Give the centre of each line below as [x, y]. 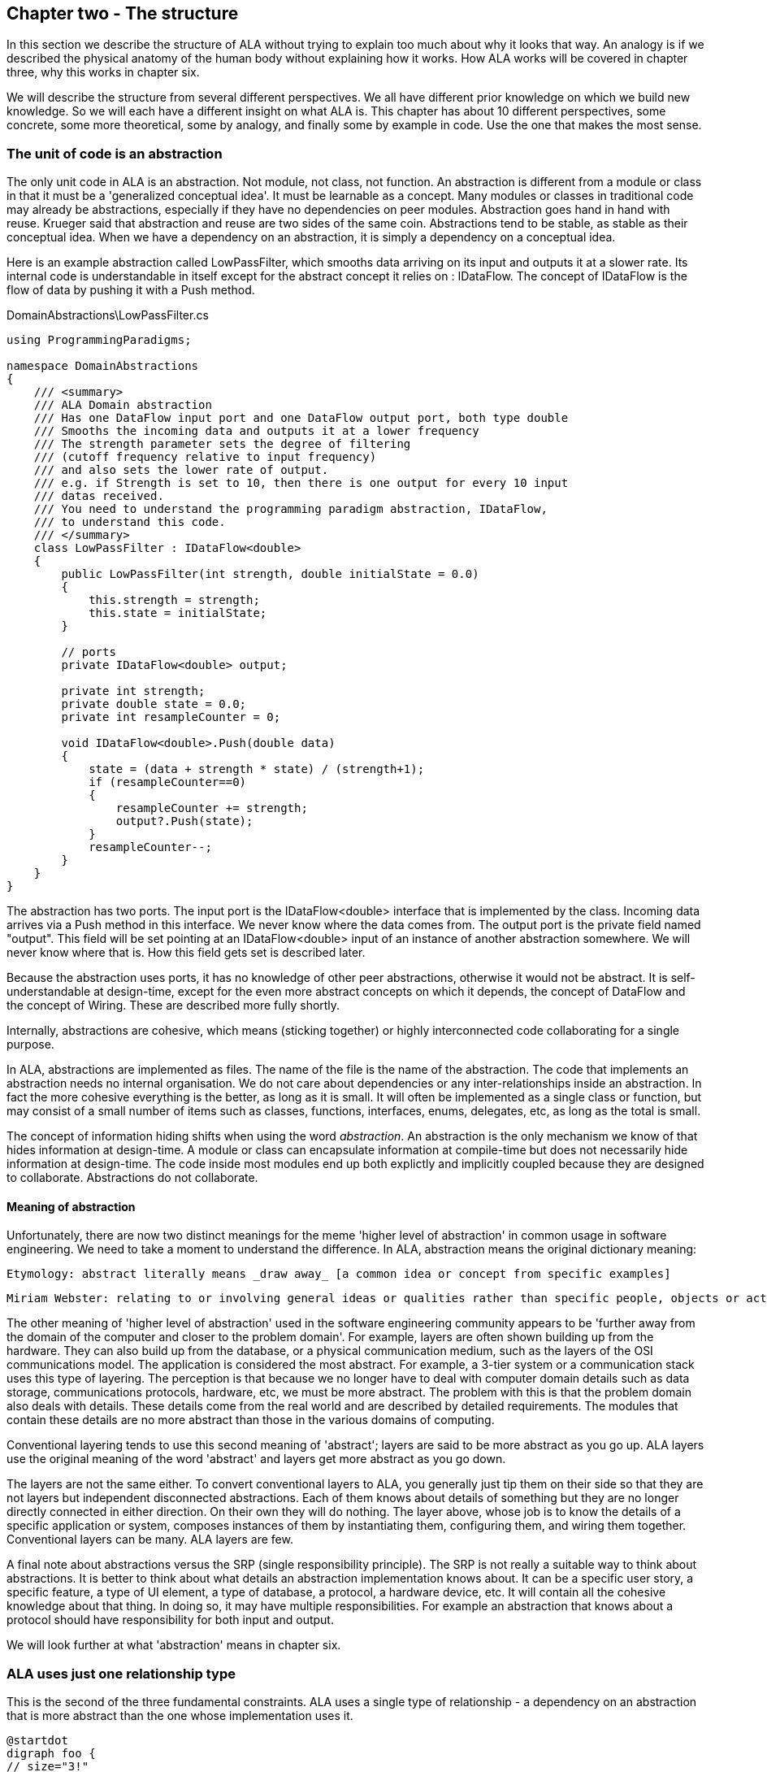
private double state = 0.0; [154, 704]
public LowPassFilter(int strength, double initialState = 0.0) [270, 574]
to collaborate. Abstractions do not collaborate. [132, 1178]
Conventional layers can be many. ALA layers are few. [150, 1540]
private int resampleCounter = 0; [171, 717]
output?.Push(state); [184, 821]
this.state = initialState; [178, 613]
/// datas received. [99, 496]
